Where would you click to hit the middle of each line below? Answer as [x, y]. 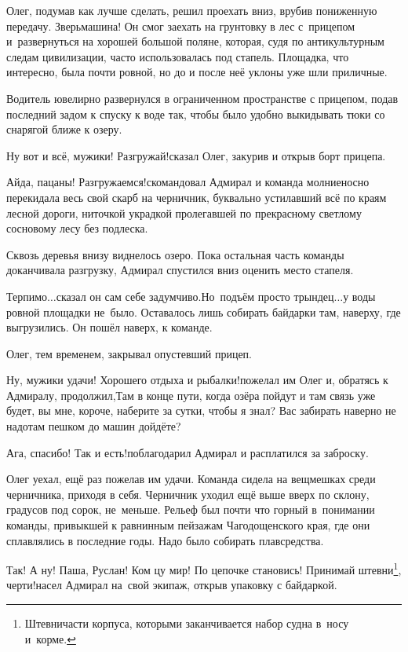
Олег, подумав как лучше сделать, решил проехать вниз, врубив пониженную [192, 10]
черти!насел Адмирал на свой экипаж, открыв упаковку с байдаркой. [172, 585]
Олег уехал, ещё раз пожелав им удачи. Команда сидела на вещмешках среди [191, 479]
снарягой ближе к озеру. [64, 129]
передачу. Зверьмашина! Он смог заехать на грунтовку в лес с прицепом [181, 26]
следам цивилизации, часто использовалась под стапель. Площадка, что [178, 56]
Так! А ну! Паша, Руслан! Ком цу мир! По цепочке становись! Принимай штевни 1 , [204, 568]
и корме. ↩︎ [50, 638]
